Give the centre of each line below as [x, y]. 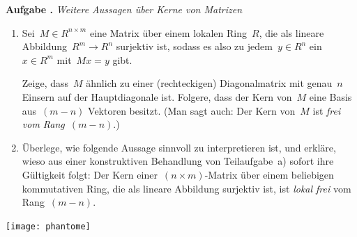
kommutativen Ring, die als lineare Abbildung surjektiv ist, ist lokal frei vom [187, 188]
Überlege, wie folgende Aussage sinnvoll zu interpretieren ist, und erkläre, [179, 147]
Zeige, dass [45, 83]
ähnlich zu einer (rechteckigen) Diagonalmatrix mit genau [209, 83]
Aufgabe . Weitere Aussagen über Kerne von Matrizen [124, 9]
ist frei [327, 110]
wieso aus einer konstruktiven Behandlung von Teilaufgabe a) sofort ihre [178, 161]
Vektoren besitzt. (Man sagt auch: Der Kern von [192, 110]
